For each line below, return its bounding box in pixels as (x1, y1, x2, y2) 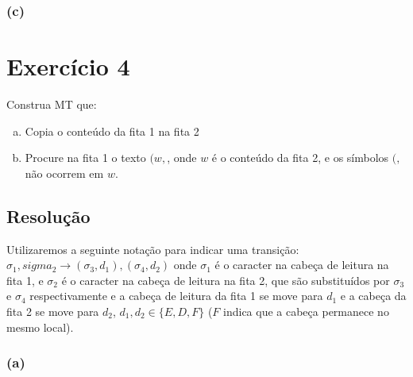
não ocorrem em (25, 164, 104, 181)
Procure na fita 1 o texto (25, 149, 146, 166)
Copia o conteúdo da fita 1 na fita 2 (25, 122, 199, 139)
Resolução (6, 203, 91, 228)
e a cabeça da (340, 287, 407, 304)
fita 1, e (6, 271, 44, 288)
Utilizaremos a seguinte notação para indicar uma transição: (6, 240, 299, 257)
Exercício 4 (6, 50, 130, 83)
